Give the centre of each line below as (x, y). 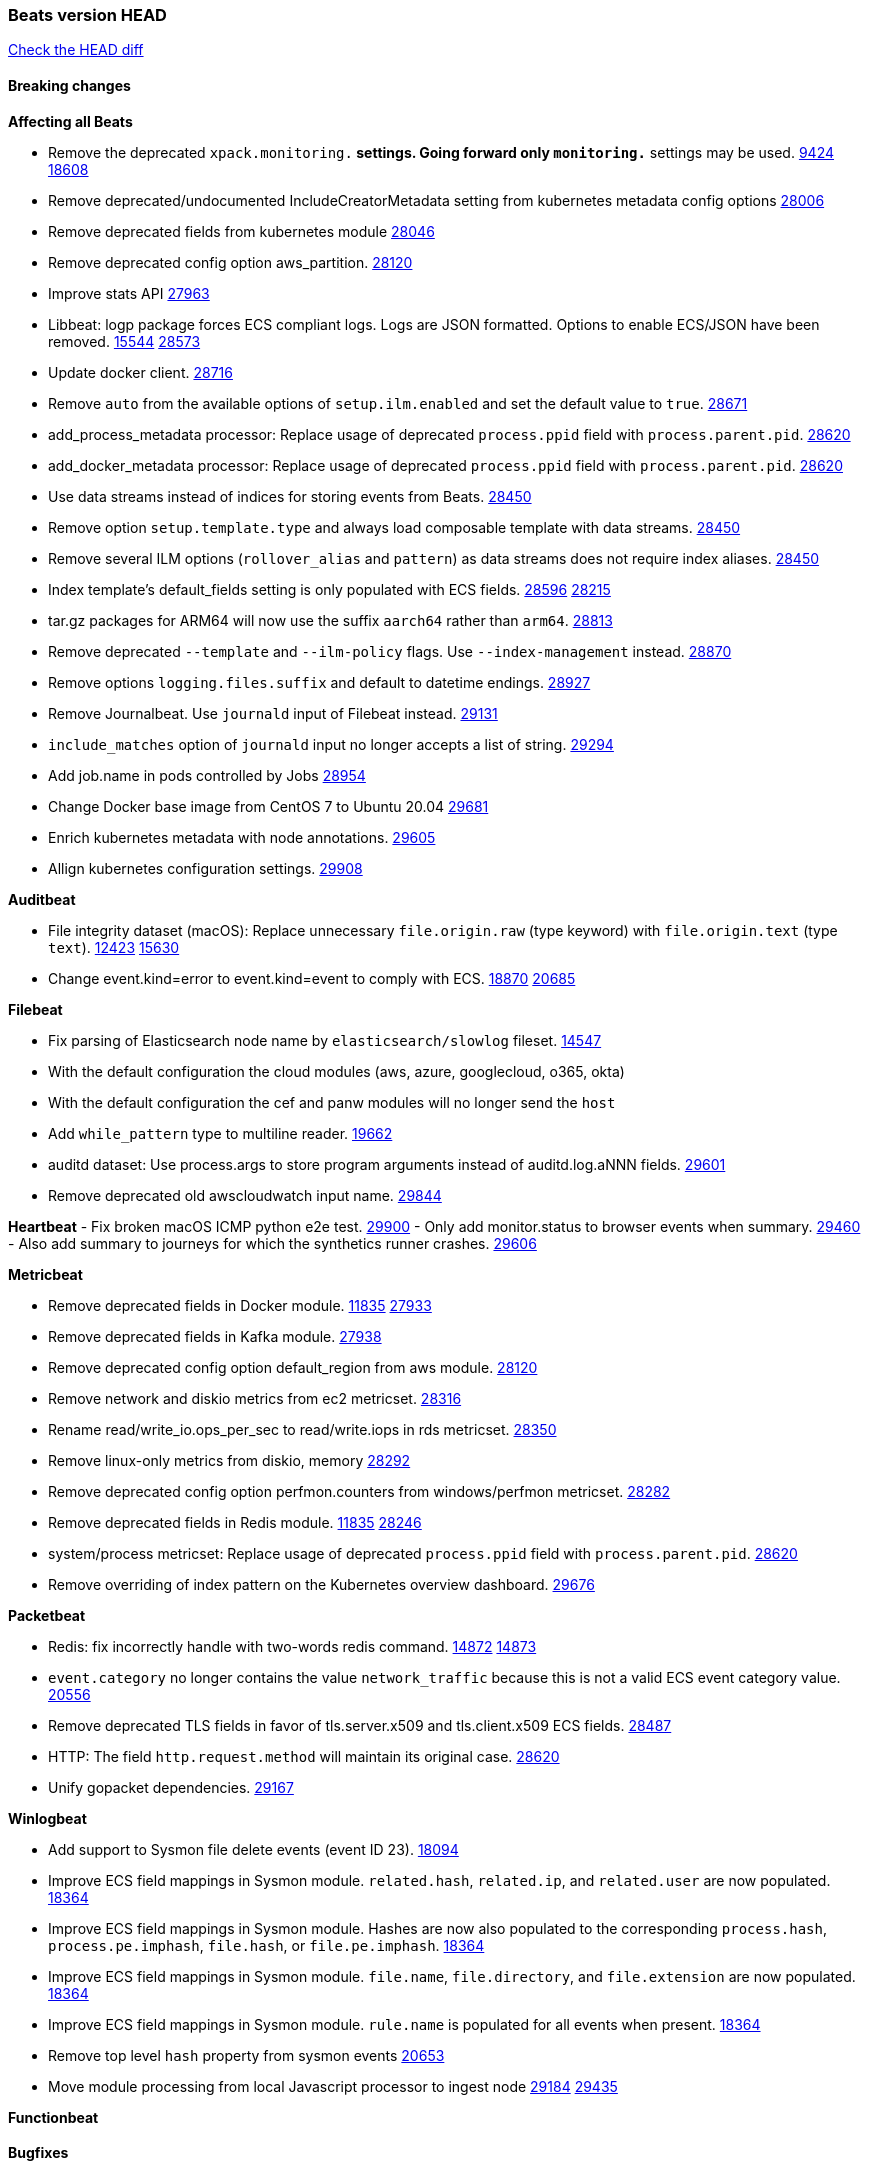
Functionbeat (53, 2117)
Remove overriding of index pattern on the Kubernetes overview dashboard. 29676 (321, 1584)
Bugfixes (38, 2153)
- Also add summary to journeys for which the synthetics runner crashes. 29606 (272, 1243)
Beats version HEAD (87, 15)
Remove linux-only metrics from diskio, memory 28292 (229, 1460)
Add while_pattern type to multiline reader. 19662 (220, 1133)
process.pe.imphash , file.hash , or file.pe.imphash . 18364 (266, 1945)
